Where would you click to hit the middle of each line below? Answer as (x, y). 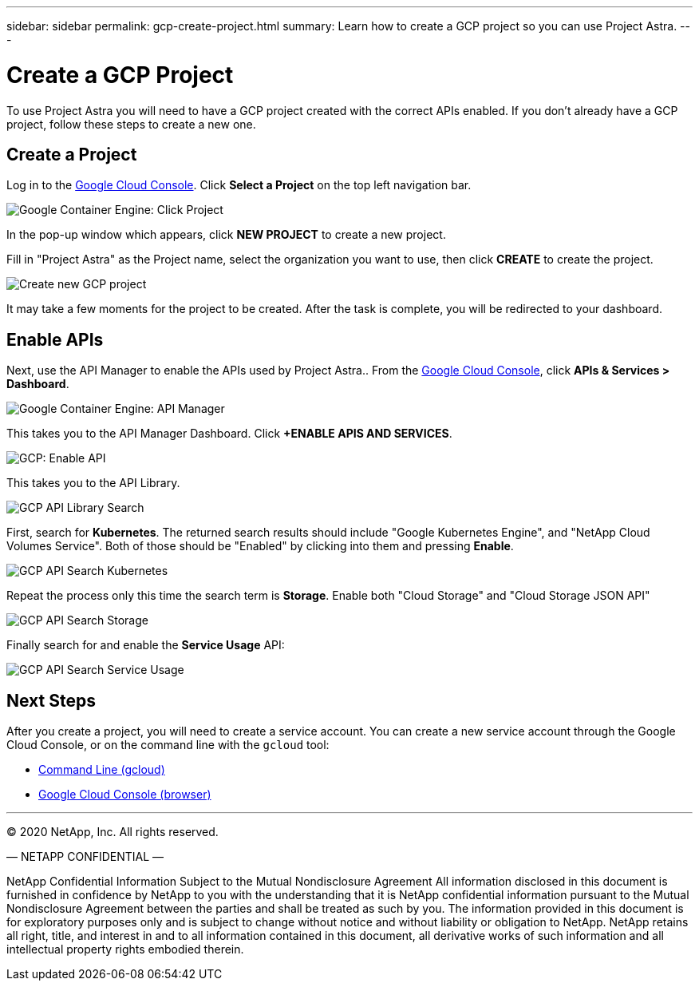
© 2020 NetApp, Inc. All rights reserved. (113, 832)
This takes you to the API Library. (93, 483)
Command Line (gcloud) (102, 770)
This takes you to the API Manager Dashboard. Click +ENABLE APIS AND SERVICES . (229, 434)
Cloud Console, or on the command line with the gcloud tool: (168, 745)
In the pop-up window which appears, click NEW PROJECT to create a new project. (226, 235)
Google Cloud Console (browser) (125, 795)
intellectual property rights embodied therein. (125, 949)
